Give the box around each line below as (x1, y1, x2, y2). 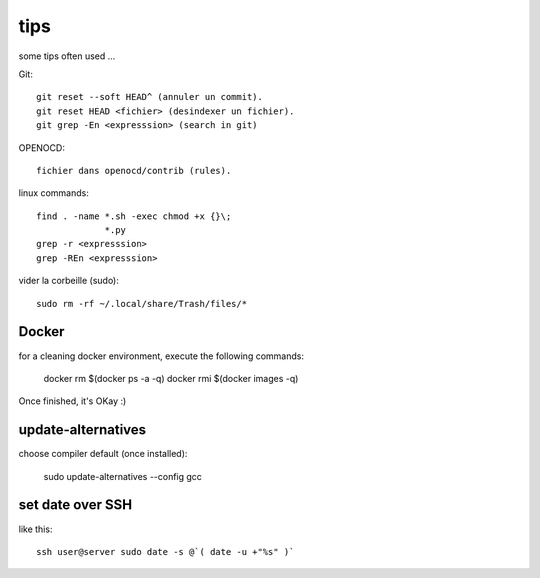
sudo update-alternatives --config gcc (43, 470, 202, 482)
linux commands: (18, 187, 89, 199)
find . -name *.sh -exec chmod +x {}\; (36, 210, 232, 222)
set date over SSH (18, 496, 133, 514)
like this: (18, 523, 53, 535)
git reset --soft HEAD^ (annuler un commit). (36, 91, 264, 103)
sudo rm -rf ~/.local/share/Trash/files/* (36, 298, 248, 309)
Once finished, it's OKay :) (18, 395, 127, 407)
